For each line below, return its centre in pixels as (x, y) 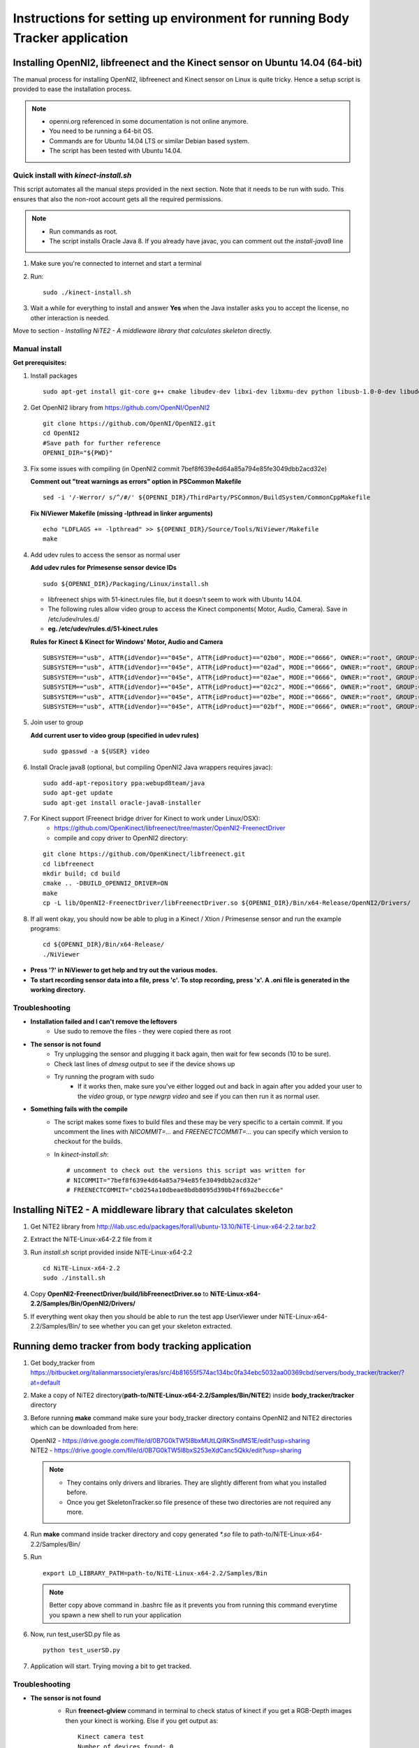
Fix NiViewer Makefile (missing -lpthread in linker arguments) (122, 513)
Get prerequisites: (40, 363)
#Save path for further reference (102, 443)
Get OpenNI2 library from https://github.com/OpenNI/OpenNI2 (120, 407)
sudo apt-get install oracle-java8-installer (122, 803)
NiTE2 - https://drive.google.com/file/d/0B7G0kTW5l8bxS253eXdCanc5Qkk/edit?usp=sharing (166, 1450)
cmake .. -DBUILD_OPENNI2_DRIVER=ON (105, 883)
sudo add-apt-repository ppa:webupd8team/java (124, 783)
